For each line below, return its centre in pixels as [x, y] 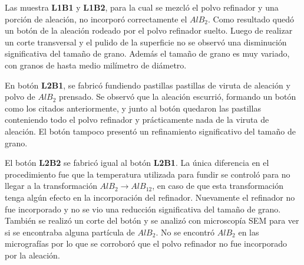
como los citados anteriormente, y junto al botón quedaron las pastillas [133, 108]
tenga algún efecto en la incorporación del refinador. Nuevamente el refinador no [150, 197]
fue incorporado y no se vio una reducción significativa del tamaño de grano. [143, 209]
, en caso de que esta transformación [218, 186]
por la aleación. [32, 255]
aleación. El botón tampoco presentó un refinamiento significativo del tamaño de [150, 131]
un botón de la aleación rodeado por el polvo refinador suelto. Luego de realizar [149, 30]
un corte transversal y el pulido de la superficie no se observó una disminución [146, 42]
